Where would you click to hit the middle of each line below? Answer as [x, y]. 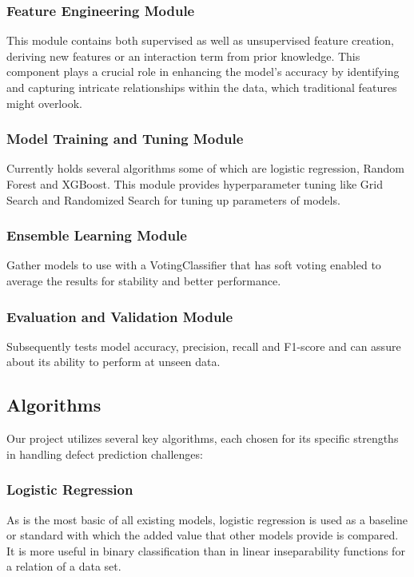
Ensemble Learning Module [97, 235]
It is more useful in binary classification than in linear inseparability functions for [206, 550]
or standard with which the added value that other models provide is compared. [203, 535]
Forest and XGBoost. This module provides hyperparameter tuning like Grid [195, 184]
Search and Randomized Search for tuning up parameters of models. [173, 199]
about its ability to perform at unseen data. [113, 362]
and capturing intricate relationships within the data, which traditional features [202, 87]
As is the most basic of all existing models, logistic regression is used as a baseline [207, 519]
